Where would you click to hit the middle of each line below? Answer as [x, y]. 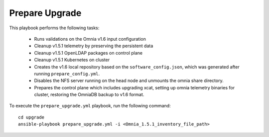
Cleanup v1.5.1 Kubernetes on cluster [72, 60]
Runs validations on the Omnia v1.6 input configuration [90, 39]
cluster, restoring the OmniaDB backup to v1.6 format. [89, 95]
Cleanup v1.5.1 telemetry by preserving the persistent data [94, 46]
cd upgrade [31, 117]
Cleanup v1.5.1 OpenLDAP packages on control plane [88, 53]
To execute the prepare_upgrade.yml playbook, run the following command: [90, 106]
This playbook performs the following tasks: [54, 28]
